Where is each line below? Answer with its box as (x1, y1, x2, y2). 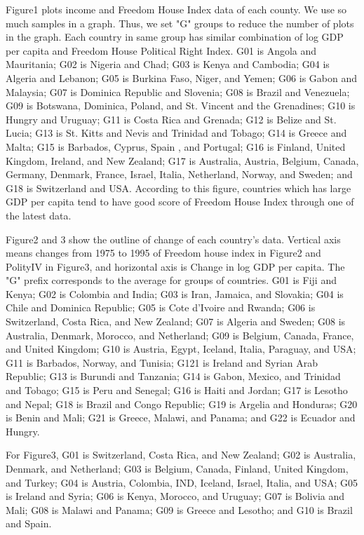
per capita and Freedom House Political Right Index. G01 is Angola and (6, 43, 317, 57)
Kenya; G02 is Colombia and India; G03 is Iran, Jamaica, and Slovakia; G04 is (6, 286, 344, 301)
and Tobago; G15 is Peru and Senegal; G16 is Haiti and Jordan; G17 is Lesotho (6, 383, 348, 398)
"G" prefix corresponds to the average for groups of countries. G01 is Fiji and (6, 273, 337, 287)
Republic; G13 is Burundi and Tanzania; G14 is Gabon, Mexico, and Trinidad (6, 369, 341, 384)
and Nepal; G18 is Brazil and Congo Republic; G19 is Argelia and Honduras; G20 (6, 396, 358, 411)
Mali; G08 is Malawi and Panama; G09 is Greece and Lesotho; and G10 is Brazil (6, 502, 353, 517)
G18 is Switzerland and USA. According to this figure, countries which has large (6, 180, 351, 195)
